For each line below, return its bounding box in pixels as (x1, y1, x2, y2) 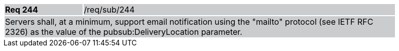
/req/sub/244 (84, 5, 135, 15)
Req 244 (5, 5, 39, 15)
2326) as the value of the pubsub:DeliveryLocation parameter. (5, 27, 242, 37)
